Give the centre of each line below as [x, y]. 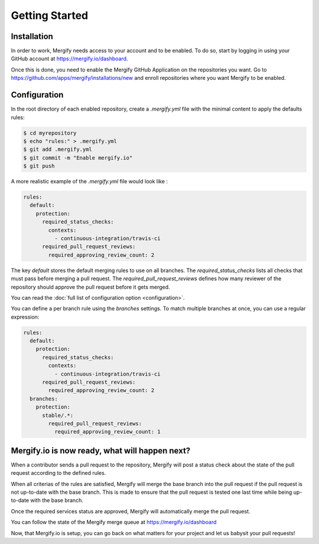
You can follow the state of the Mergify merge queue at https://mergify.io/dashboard [114, 522]
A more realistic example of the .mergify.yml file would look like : [89, 182]
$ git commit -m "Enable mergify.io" [78, 158]
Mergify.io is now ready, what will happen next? [101, 450]
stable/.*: [58, 415]
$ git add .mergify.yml [58, 150]
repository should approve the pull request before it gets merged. [91, 287]
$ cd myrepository [50, 133]
